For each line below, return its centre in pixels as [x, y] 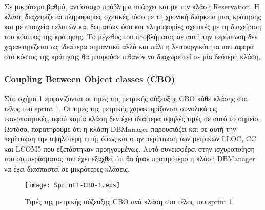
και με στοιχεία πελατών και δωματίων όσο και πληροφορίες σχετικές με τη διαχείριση [133, 26]
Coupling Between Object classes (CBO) [90, 79]
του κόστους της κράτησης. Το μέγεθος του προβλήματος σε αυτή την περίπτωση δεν [131, 36]
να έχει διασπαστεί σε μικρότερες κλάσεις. [67, 168]
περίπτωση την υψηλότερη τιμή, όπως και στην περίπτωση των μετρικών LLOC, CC [130, 139]
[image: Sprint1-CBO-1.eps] [73, 185]
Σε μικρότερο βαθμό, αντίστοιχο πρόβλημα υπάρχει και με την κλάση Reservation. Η [132, 6]
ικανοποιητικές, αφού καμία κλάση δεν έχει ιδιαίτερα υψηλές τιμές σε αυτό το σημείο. [132, 118]
